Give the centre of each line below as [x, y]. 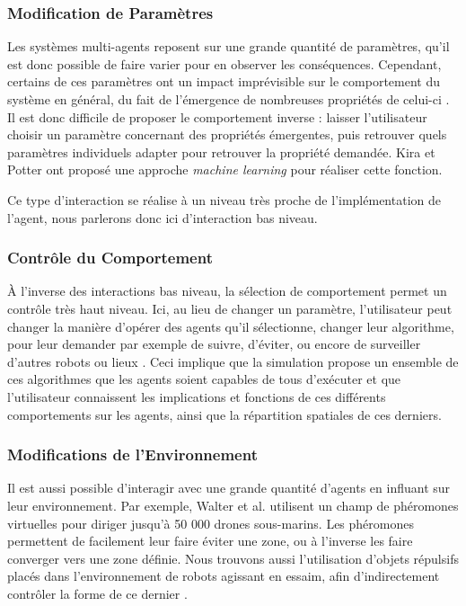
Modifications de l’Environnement [132, 454]
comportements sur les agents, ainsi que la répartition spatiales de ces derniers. [224, 414]
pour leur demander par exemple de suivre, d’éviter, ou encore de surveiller [214, 344]
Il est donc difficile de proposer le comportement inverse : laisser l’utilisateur [217, 116]
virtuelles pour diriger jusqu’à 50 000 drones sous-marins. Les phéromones [211, 523]
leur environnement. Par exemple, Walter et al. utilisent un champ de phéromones [233, 505]
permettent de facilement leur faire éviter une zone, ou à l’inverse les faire [210, 541]
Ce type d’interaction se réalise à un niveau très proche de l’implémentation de [224, 199]
